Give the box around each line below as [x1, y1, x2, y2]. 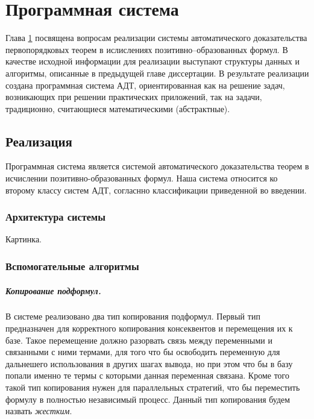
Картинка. [5, 233, 42, 245]
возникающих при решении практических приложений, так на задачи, [5, 90, 262, 103]
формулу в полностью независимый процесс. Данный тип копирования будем [5, 392, 290, 405]
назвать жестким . [5, 405, 72, 417]
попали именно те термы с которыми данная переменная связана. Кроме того [5, 369, 289, 382]
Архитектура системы [5, 209, 105, 224]
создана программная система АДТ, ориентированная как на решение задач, [5, 78, 285, 91]
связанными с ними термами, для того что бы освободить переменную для [5, 345, 280, 358]
